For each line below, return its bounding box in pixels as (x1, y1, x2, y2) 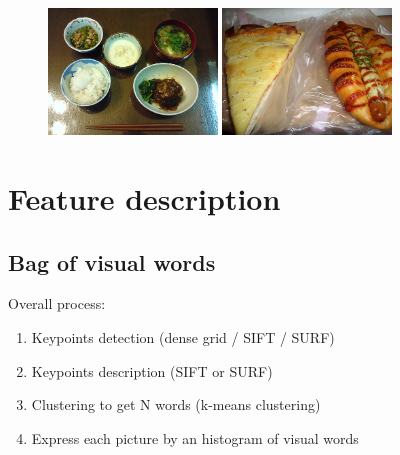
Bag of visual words (8, 246, 216, 277)
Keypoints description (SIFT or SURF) (31, 360, 273, 381)
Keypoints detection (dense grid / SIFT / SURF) (31, 326, 335, 347)
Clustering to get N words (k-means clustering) (31, 394, 321, 415)
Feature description (8, 177, 281, 218)
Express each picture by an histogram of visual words (31, 427, 359, 448)
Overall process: (8, 293, 106, 314)
